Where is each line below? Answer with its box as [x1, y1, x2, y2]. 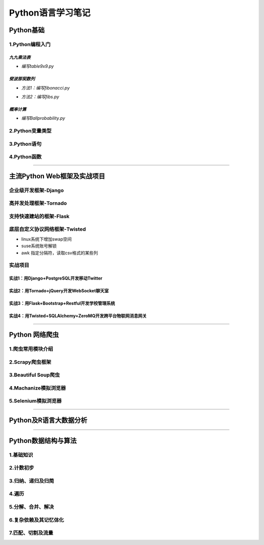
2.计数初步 [9, 464, 34, 471]
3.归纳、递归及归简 [9, 477, 54, 484]
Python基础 [9, 26, 45, 34]
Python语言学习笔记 [9, 7, 90, 18]
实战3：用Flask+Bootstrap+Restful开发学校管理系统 [9, 301, 115, 306]
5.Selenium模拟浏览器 [9, 397, 62, 404]
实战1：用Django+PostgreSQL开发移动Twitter [9, 275, 103, 281]
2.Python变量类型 [9, 128, 52, 134]
